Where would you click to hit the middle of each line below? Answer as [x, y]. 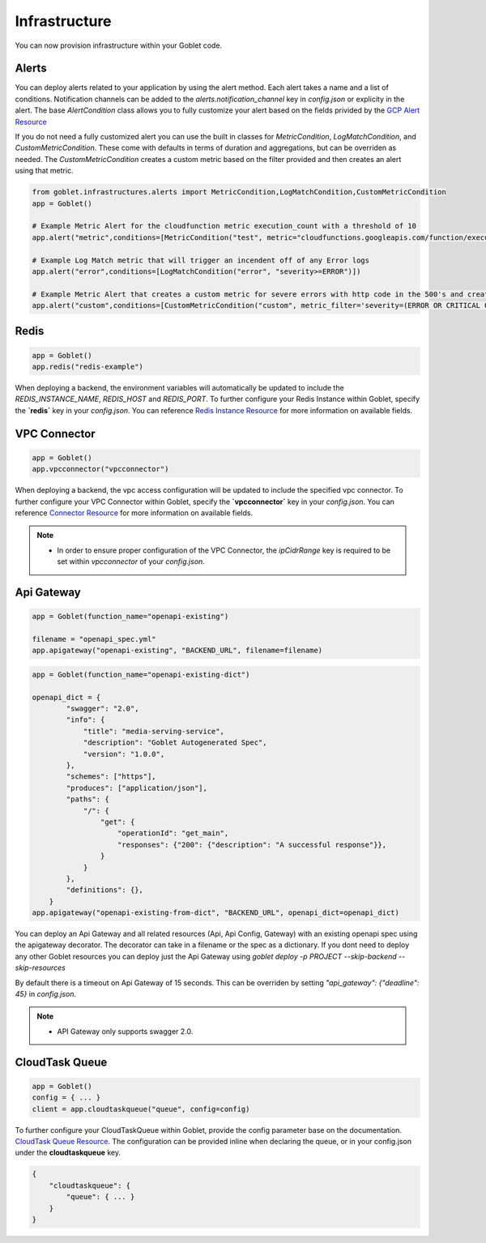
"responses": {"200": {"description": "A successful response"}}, [252, 844]
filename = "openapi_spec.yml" [94, 639]
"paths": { [87, 799]
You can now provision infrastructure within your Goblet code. [119, 45]
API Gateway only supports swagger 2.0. [125, 1031]
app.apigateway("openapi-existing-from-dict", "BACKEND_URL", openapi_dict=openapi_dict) [216, 913]
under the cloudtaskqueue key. [68, 1153]
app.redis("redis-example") [87, 367]
